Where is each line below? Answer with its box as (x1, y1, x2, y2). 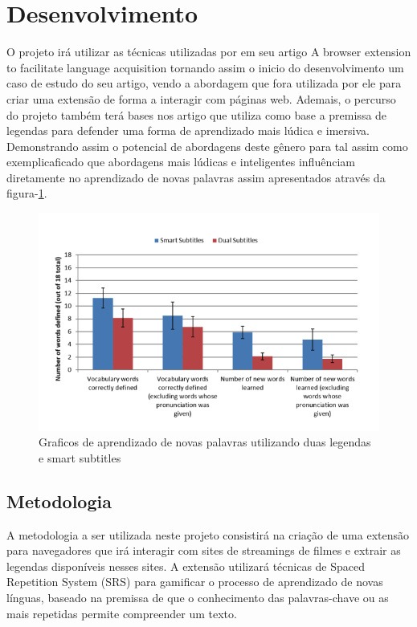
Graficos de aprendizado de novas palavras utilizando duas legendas (39, 434, 371, 450)
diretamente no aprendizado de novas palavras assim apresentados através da (6, 169, 386, 185)
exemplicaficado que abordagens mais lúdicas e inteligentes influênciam (6, 153, 355, 170)
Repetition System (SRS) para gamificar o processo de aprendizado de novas (6, 573, 383, 590)
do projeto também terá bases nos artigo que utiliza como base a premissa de (6, 106, 387, 123)
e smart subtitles (39, 449, 121, 466)
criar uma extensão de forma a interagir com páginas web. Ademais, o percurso (6, 90, 396, 107)
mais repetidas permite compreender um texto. (6, 605, 237, 621)
